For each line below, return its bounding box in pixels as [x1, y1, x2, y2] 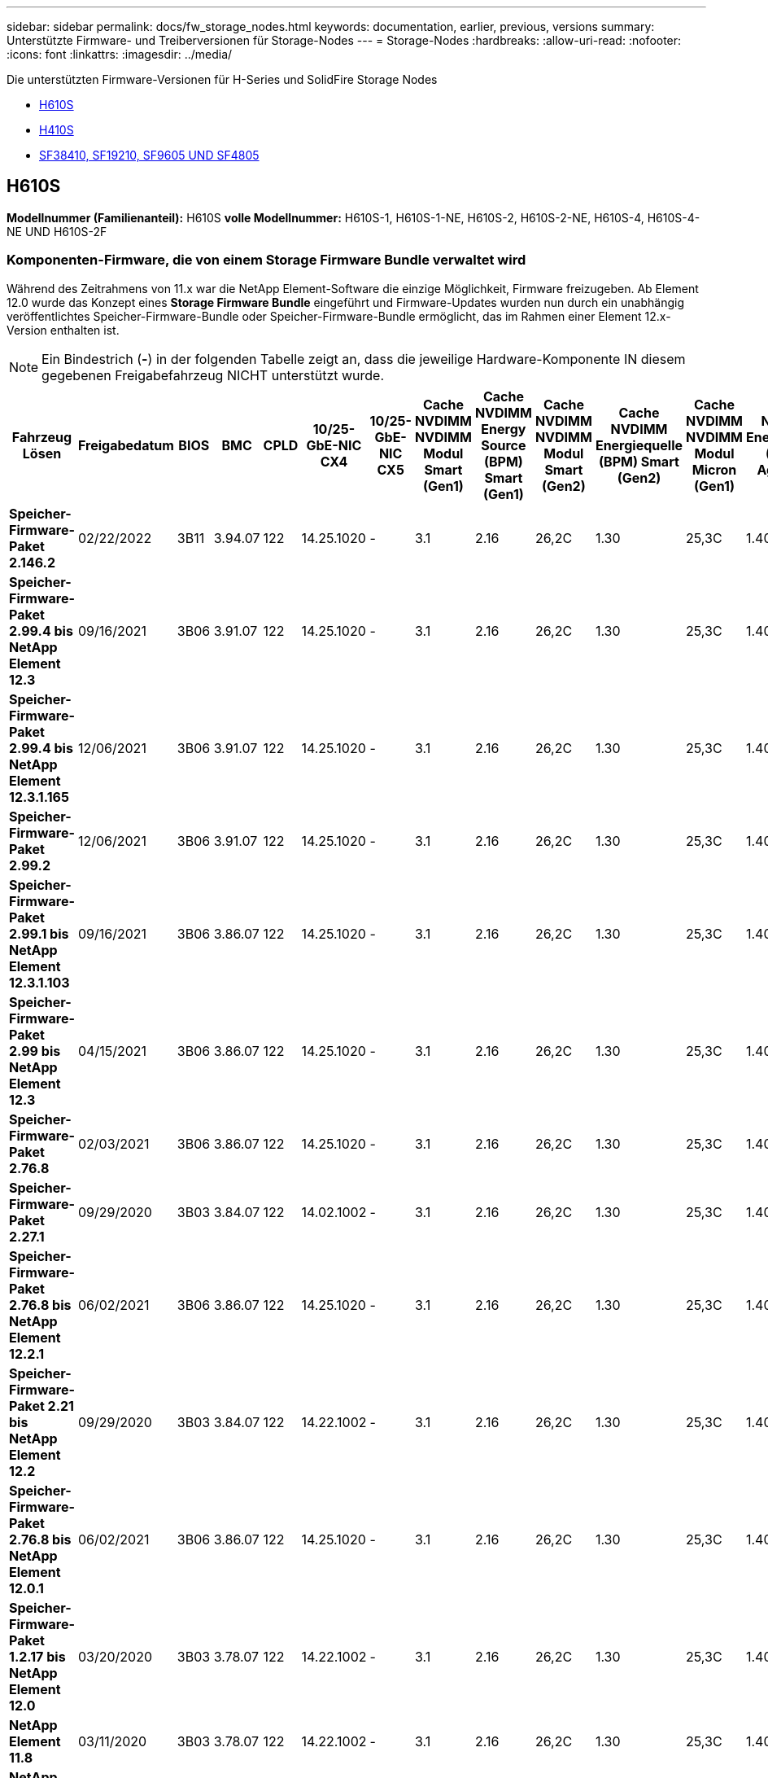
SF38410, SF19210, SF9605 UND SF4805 [39, 148, 260, 162]
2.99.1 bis [9, 925, 69, 942]
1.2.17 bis [9, 1648, 66, 1665]
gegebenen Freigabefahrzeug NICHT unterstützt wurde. [41, 366, 384, 383]
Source [481, 436, 526, 453]
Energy [481, 420, 526, 437]
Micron [692, 461, 737, 478]
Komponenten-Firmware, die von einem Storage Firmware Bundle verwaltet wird [7, 252, 526, 269]
